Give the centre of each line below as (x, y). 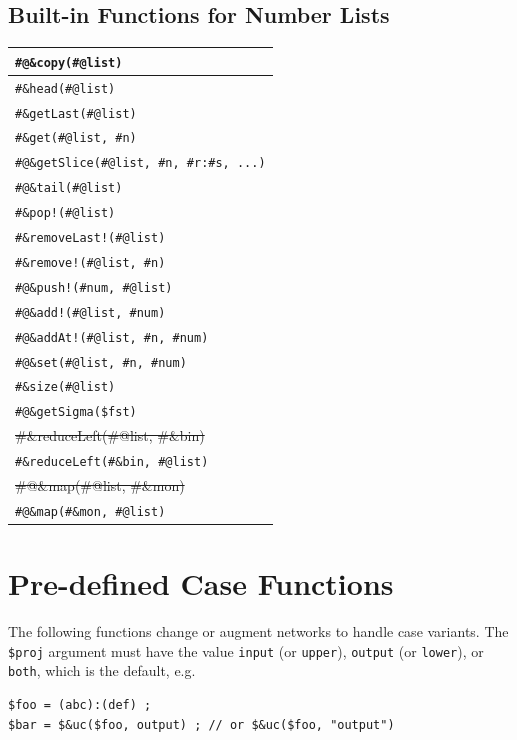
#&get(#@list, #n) (76, 138)
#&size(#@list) (65, 387)
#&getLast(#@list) (76, 113)
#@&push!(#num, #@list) (94, 287)
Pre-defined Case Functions (201, 583)
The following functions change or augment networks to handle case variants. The (258, 631)
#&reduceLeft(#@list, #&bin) (110, 435)
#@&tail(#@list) (69, 188)
